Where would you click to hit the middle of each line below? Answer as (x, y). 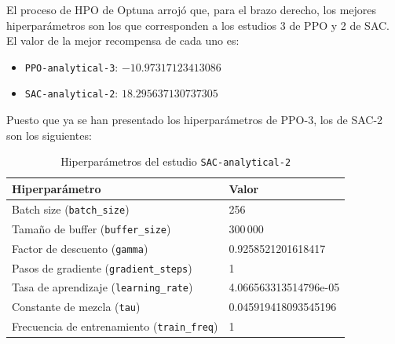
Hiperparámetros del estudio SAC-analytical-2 (176, 161)
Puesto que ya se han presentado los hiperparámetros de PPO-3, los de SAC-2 (195, 120)
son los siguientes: (49, 135)
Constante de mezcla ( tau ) (76, 307)
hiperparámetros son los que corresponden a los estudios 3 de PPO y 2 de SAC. (198, 25)
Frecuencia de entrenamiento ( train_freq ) (115, 326)
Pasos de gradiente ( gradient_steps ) (102, 267)
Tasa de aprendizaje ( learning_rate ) (102, 287)
